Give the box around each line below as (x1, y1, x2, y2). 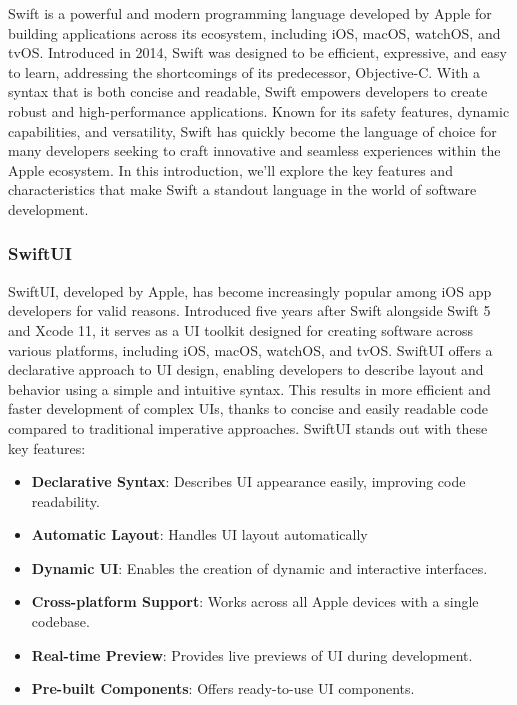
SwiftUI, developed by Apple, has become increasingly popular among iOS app (8, 280, 492, 301)
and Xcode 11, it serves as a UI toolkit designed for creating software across (8, 319, 474, 340)
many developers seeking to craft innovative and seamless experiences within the (8, 140, 501, 161)
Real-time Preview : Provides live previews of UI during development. (31, 644, 473, 665)
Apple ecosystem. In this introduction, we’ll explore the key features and (8, 159, 453, 180)
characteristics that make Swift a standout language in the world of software (8, 179, 477, 200)
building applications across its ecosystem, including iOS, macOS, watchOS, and (8, 22, 501, 43)
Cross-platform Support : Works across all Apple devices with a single (31, 591, 479, 612)
